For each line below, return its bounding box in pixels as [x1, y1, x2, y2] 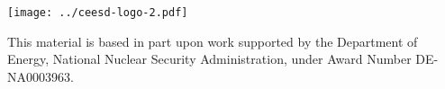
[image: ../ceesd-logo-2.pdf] [7, 5, 188, 19]
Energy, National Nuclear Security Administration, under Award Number [7, 49, 412, 68]
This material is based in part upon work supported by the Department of [7, 31, 418, 50]
